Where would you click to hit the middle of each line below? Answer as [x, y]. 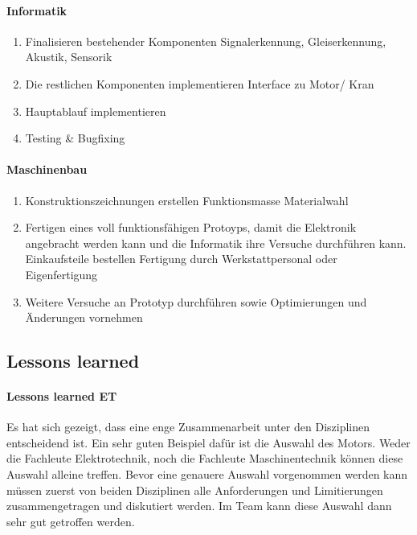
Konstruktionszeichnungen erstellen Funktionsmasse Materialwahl [187, 200]
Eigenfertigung [61, 274]
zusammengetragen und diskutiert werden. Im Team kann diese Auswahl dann [199, 506]
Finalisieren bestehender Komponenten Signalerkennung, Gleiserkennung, [206, 41]
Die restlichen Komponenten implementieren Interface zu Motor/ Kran [200, 83]
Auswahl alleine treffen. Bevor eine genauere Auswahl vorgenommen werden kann [207, 474]
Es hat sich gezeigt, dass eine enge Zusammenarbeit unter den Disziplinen [188, 427]
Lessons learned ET [62, 396]
